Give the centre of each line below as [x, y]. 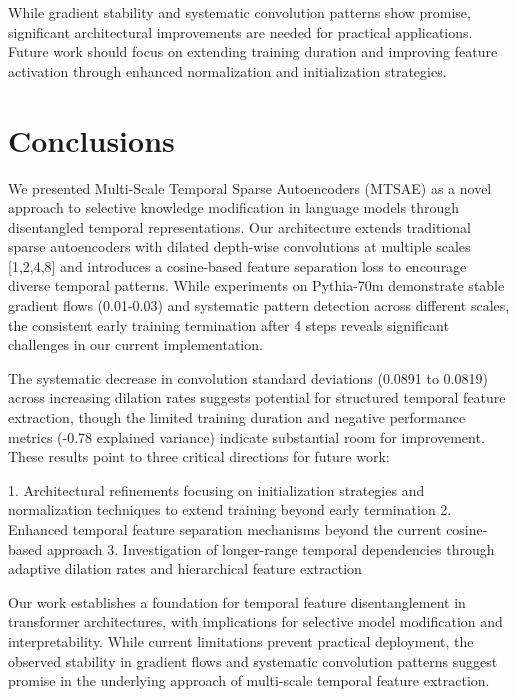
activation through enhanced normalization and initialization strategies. [227, 70]
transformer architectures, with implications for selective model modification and [255, 621]
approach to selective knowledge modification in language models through [233, 207]
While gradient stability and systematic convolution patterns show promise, [239, 12]
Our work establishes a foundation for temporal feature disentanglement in [237, 601]
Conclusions [91, 139]
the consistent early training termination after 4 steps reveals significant [228, 324]
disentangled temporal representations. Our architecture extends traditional [240, 226]
